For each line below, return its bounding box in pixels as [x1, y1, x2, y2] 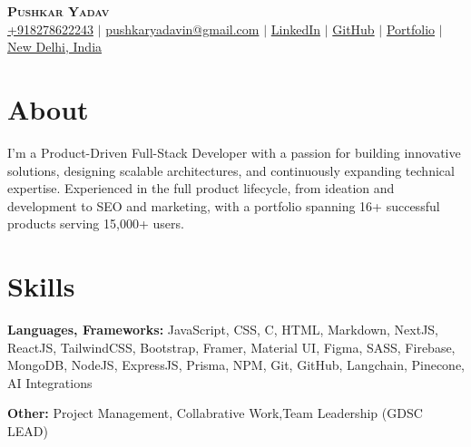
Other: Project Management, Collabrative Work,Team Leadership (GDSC [7, 403, 423, 423]
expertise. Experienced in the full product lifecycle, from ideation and [7, 179, 395, 198]
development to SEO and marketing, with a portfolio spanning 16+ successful [7, 196, 440, 215]
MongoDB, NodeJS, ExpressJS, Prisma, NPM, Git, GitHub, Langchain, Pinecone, [7, 355, 465, 374]
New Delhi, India [7, 37, 103, 56]
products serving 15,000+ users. [7, 214, 184, 233]
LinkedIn [270, 19, 320, 38]
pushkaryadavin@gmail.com [105, 19, 260, 38]
